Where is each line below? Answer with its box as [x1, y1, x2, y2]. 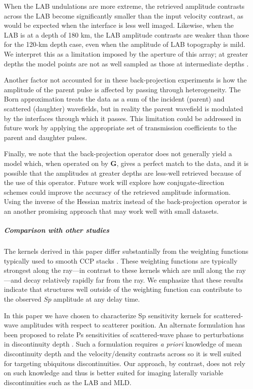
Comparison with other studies [4, 225, 109, 235]
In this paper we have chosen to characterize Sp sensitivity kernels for [4, 310, 212, 320]
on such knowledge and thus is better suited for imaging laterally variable [4, 368, 223, 378]
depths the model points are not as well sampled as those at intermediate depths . [4, 58, 249, 68]
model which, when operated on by [4, 158, 108, 168]
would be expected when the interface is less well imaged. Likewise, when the [4, 20, 234, 30]
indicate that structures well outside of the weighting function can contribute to [4, 284, 242, 294]
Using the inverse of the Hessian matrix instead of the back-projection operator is [4, 196, 247, 206]
